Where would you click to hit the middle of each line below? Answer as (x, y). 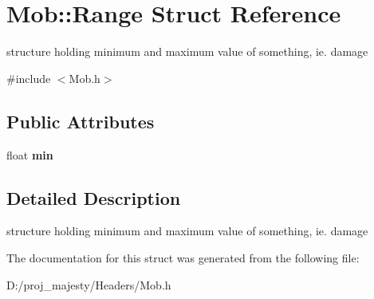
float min (30, 154)
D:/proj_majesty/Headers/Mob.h (89, 284)
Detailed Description (94, 197)
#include (29, 78)
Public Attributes (81, 121)
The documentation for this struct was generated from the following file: (183, 257)
